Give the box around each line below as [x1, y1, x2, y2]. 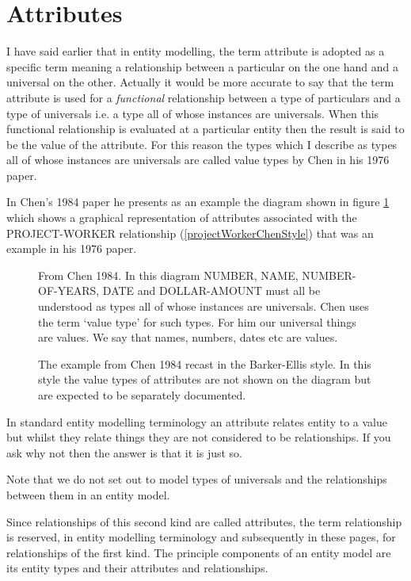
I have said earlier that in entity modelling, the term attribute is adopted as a [6, 43, 385, 59]
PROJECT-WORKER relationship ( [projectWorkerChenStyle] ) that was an [6, 224, 374, 241]
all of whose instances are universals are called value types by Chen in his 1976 [6, 151, 390, 168]
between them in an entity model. [6, 486, 170, 503]
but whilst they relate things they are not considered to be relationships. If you [6, 429, 391, 445]
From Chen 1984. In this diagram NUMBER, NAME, [38, 266, 299, 283]
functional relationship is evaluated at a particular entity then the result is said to [6, 120, 405, 137]
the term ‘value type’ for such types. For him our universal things [38, 313, 356, 330]
